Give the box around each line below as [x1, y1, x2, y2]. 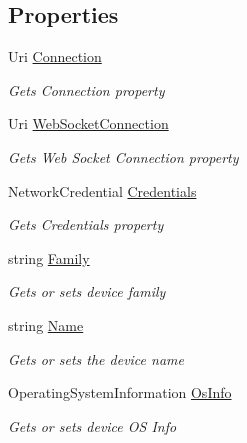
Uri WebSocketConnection [8, 113, 169, 134]
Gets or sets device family [8, 281, 166, 302]
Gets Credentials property [8, 214, 164, 235]
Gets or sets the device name [8, 348, 184, 369]
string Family [8, 247, 90, 268]
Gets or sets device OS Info [8, 415, 177, 436]
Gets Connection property [8, 79, 165, 100]
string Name [8, 314, 84, 335]
